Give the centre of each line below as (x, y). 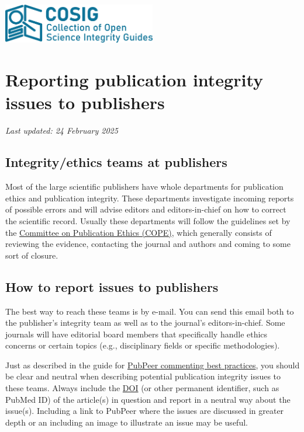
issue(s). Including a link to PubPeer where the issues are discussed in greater (145, 411)
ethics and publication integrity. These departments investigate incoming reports (150, 198)
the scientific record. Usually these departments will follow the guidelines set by (148, 220)
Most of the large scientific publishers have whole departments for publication (144, 187)
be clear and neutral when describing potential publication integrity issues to (143, 376)
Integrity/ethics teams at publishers (116, 162)
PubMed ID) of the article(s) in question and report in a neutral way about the (148, 399)
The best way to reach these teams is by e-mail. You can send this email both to (150, 311)
